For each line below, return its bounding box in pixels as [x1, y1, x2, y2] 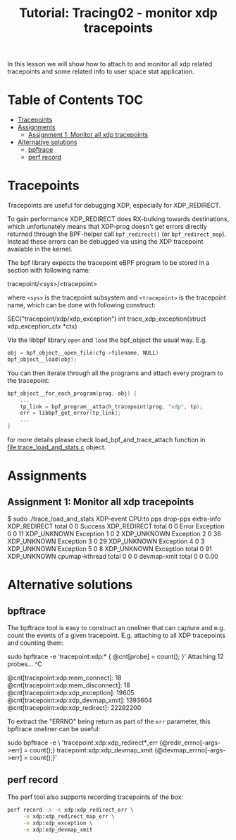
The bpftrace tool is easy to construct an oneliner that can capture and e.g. [7, 624, 225, 632]
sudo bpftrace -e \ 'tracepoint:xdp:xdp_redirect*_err [7, 738, 159, 747]
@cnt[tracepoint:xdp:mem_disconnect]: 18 [7, 681, 130, 690]
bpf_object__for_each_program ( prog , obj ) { [7, 390, 137, 397]
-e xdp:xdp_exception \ [23, 820, 93, 827]
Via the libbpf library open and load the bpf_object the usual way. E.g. [7, 336, 208, 344]
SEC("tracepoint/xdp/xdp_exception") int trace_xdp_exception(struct [7, 314, 206, 323]
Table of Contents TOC [7, 92, 144, 108]
